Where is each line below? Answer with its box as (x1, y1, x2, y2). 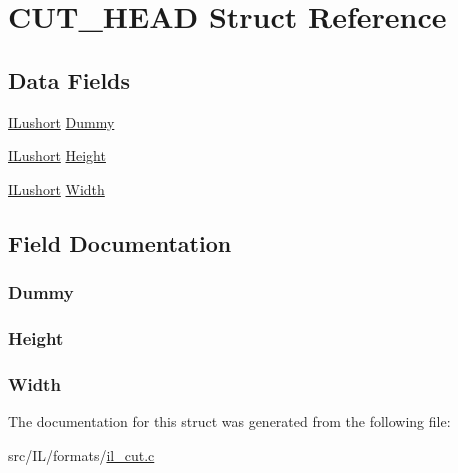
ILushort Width (8, 178, 105, 199)
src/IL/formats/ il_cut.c (8, 444, 155, 465)
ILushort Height (8, 145, 106, 166)
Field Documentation (8, 227, 232, 258)
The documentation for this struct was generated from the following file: (8, 411, 451, 432)
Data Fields (8, 64, 131, 95)
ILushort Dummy (8, 111, 115, 132)
